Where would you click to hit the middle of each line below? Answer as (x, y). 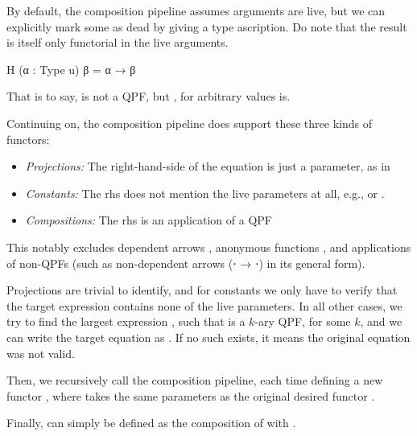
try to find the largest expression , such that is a (126, 321)
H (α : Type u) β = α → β (71, 69)
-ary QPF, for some (303, 321)
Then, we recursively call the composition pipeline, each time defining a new (195, 380)
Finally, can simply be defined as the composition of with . (151, 423)
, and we (381, 321)
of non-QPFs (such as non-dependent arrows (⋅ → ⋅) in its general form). (186, 263)
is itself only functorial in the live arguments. (118, 42)
